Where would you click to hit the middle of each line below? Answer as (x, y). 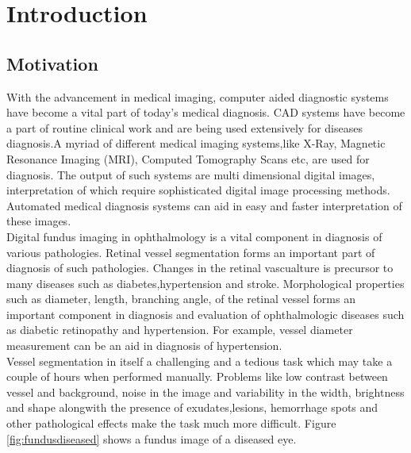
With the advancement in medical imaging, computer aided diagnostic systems (198, 96)
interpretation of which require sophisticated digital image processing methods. (198, 190)
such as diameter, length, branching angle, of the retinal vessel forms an (181, 299)
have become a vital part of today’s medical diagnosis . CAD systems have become (206, 112)
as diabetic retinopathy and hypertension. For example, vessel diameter (180, 330)
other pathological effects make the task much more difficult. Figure (171, 423)
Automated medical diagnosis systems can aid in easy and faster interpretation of (204, 205)
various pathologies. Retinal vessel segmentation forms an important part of (191, 252)
